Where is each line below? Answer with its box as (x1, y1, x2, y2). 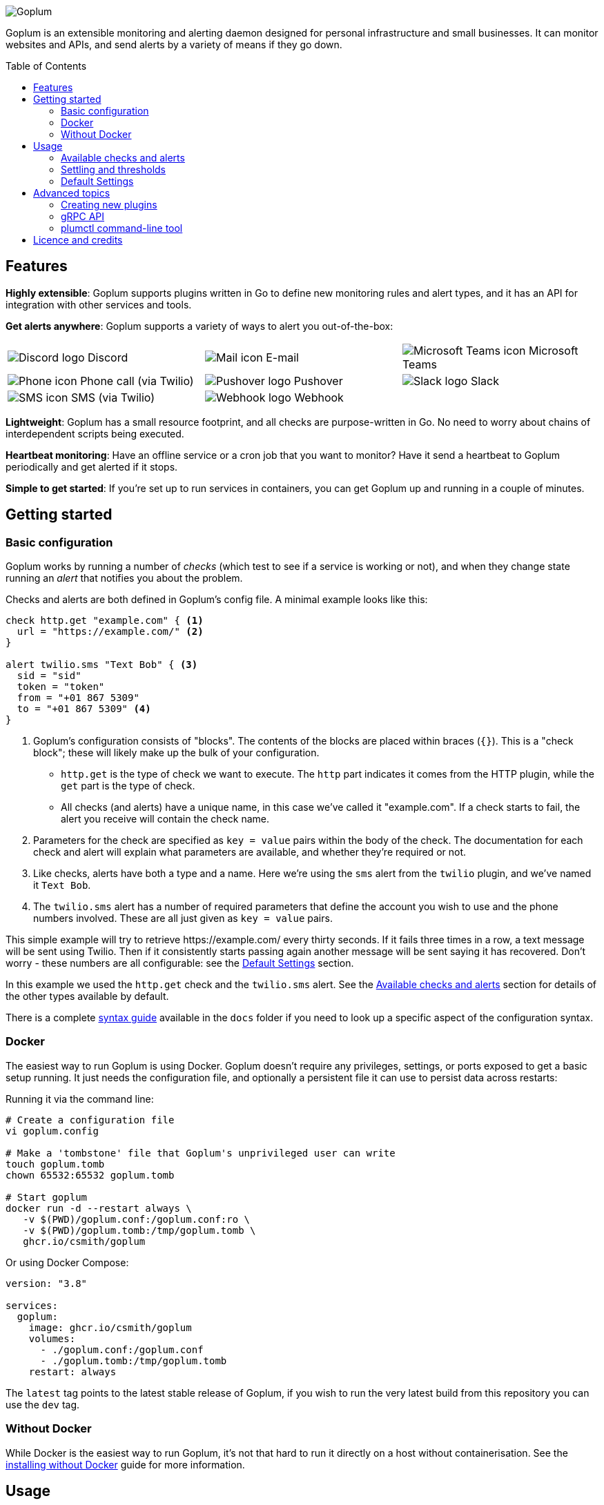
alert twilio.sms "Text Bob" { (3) (6, 659, 198, 671)
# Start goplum (6, 1191, 88, 1203)
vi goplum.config (6, 1125, 99, 1137)
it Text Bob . (33, 879, 91, 892)
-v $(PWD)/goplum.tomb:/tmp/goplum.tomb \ (23, 1224, 256, 1236)
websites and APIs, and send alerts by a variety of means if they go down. (6, 39, 342, 50)
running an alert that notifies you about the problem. (6, 572, 243, 584)
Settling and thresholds (61, 164, 166, 175)
